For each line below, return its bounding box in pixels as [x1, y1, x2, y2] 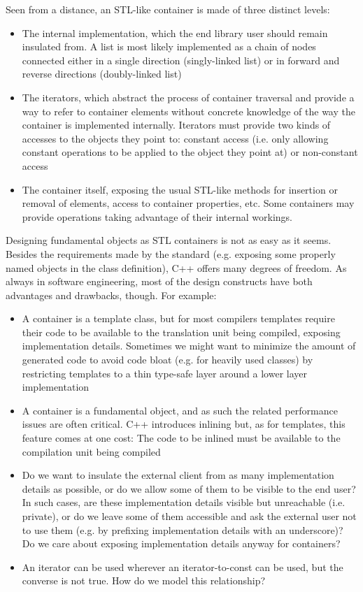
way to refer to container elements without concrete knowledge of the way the [22, 103, 355, 118]
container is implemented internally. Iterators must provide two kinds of [22, 117, 331, 132]
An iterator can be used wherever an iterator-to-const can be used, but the [22, 559, 343, 574]
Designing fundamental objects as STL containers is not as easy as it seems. [6, 233, 332, 247]
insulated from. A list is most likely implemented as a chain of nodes [22, 39, 316, 54]
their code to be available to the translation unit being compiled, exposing [22, 324, 341, 339]
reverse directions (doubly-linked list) [22, 66, 182, 81]
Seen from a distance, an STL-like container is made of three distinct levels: [6, 2, 330, 16]
